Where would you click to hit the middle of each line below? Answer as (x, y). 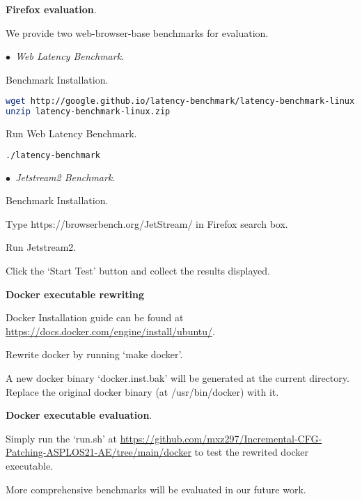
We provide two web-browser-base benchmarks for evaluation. (137, 32)
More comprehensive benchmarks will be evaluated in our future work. (156, 489)
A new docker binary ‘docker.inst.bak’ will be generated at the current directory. (178, 377)
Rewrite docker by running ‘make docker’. (94, 354)
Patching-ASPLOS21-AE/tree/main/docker (99, 452)
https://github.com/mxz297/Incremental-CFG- (221, 438)
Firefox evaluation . (51, 9)
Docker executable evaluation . (79, 415)
